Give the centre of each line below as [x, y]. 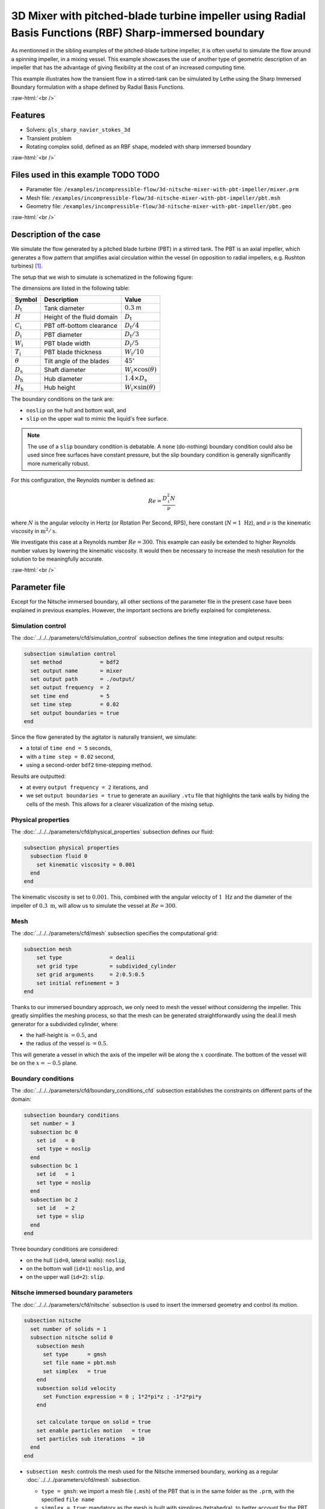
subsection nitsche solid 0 [72, 1338]
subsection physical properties [72, 847]
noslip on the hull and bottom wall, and [76, 410]
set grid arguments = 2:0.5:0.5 [90, 975]
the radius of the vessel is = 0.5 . [67, 1044]
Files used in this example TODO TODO [85, 175]
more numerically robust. [58, 463]
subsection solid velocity [76, 1388]
